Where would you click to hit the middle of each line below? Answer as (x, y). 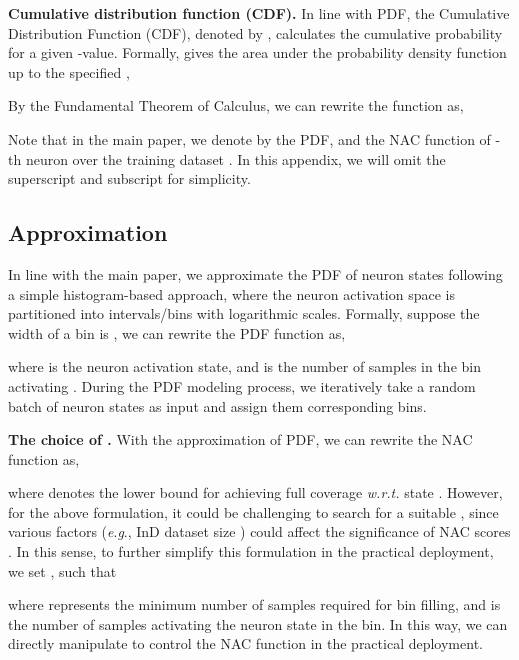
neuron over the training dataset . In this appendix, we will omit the (235, 158)
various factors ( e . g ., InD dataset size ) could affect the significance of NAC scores (259, 531)
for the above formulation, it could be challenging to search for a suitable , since (253, 511)
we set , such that (62, 570)
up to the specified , (69, 71)
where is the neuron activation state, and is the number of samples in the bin (244, 366)
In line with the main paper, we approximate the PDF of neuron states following (255, 273)
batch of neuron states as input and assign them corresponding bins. (217, 405)
